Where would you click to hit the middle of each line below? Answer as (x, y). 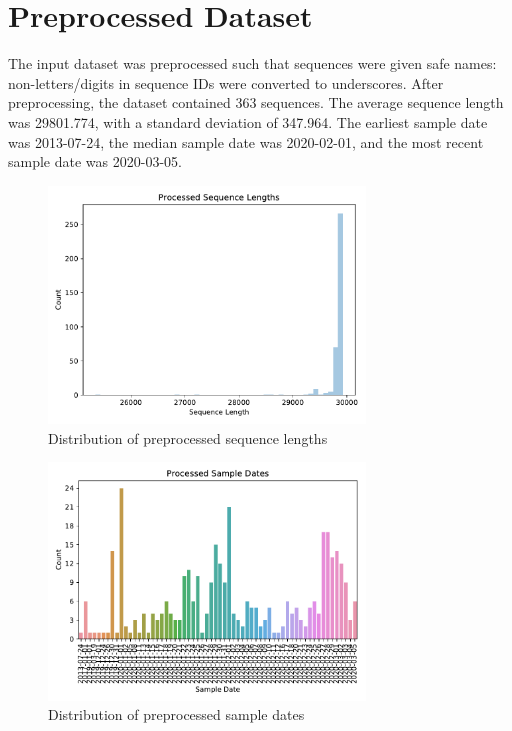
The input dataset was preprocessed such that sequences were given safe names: (252, 63)
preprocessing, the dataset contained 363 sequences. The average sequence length (256, 102)
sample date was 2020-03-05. (95, 161)
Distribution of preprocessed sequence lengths (188, 437)
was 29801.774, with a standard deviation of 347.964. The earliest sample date (248, 121)
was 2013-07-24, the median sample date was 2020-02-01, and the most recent (246, 141)
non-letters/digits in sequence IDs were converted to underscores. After (226, 82)
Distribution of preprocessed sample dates (176, 714)
